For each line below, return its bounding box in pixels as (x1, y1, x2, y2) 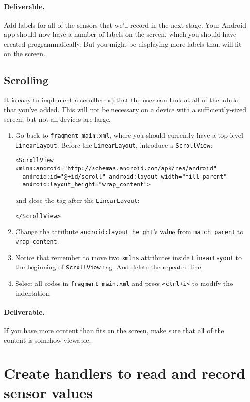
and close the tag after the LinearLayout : (15, 195, 140, 205)
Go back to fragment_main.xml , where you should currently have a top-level (15, 130, 243, 140)
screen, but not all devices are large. (4, 114, 111, 124)
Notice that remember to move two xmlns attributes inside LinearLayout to (15, 252, 242, 262)
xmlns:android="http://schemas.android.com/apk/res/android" (15, 165, 217, 172)
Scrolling (4, 72, 48, 87)
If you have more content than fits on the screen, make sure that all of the (4, 325, 224, 335)
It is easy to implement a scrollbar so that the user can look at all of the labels (4, 95, 238, 105)
